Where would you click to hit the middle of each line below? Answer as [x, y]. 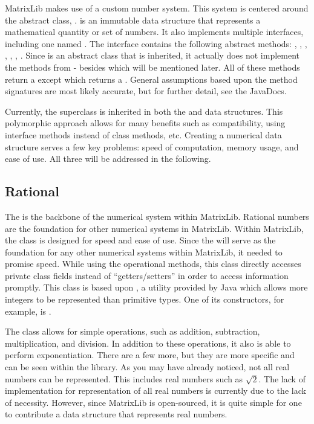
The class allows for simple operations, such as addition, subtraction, [132, 331]
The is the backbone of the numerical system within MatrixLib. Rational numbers [157, 216]
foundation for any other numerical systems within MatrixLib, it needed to [144, 252]
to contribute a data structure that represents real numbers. [116, 414]
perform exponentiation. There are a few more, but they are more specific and [150, 355]
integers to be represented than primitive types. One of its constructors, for [145, 299]
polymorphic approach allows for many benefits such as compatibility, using [145, 123]
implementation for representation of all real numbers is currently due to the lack [155, 390]
